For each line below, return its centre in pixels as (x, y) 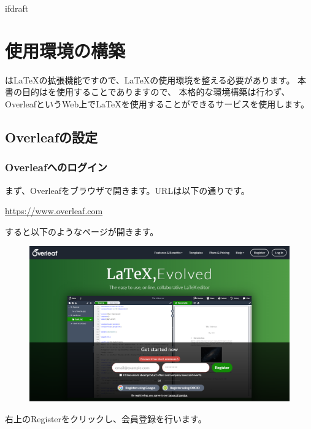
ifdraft (17, 8)
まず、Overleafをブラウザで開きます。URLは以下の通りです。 (127, 190)
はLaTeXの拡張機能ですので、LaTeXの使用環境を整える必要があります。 (150, 79)
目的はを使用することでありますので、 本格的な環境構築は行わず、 (156, 92)
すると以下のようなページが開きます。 (82, 231)
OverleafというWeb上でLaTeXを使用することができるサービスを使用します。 (157, 103)
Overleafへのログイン (56, 167)
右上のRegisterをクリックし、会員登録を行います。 (106, 418)
